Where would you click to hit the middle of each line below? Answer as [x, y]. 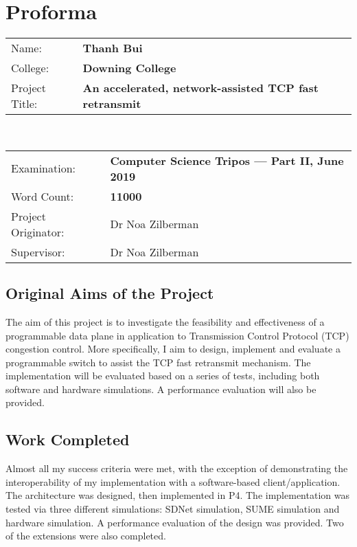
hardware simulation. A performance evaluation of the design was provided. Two [175, 522]
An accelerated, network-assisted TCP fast [200, 88]
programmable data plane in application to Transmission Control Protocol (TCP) [177, 335]
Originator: [38, 232]
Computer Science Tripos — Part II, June [227, 160]
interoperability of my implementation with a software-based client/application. [173, 481]
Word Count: [43, 196]
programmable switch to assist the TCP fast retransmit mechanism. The [158, 362]
